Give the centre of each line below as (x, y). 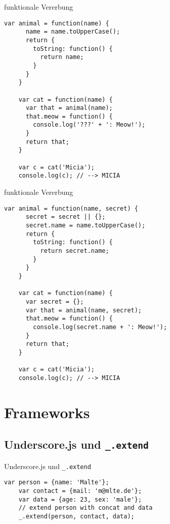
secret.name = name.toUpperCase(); (86, 225)
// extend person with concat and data (86, 508)
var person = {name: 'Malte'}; (57, 483)
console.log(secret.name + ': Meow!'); (100, 327)
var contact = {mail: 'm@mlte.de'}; (80, 491)
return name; (62, 57)
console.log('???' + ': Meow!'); (89, 125)
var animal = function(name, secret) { (71, 208)
